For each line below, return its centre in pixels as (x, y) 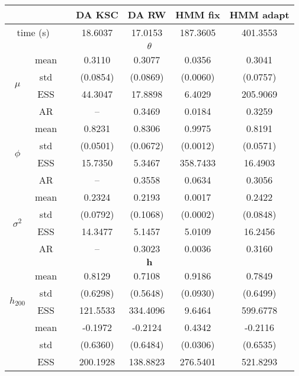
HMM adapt (259, 15)
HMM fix (198, 15)
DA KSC (97, 15)
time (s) (33, 32)
